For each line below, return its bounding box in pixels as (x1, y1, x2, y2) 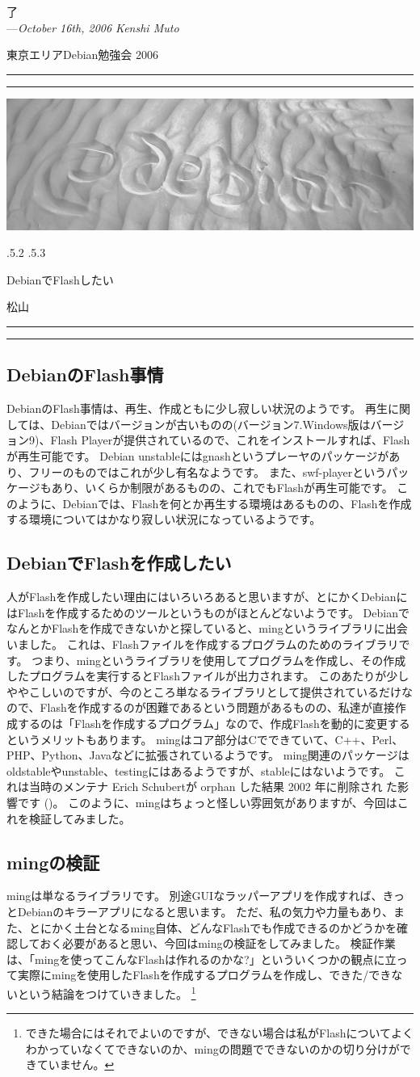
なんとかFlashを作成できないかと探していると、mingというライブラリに (6, 620, 385, 637)
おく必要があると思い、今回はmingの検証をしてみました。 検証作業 (40, 935, 396, 952)
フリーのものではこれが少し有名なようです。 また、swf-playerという (28, 463, 387, 480)
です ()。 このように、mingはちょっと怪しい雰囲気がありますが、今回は (17, 793, 397, 810)
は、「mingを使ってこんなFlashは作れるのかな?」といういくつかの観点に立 (6, 950, 397, 967)
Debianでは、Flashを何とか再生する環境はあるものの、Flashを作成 (62, 494, 412, 511)
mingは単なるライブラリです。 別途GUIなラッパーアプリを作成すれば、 (6, 887, 383, 904)
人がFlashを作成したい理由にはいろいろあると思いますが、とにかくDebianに (6, 588, 408, 605)
